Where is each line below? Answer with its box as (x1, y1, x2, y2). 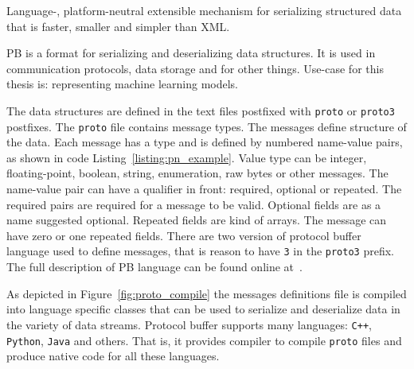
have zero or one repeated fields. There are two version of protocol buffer (6, 227, 361, 243)
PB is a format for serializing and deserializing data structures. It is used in (6, 45, 376, 61)
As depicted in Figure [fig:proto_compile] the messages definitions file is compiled (6, 285, 407, 301)
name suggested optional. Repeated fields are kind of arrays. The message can (6, 212, 387, 228)
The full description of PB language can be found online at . (6, 258, 303, 275)
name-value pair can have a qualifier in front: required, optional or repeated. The (6, 181, 402, 197)
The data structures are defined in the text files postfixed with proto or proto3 (6, 102, 395, 118)
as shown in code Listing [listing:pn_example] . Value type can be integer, (6, 149, 367, 165)
